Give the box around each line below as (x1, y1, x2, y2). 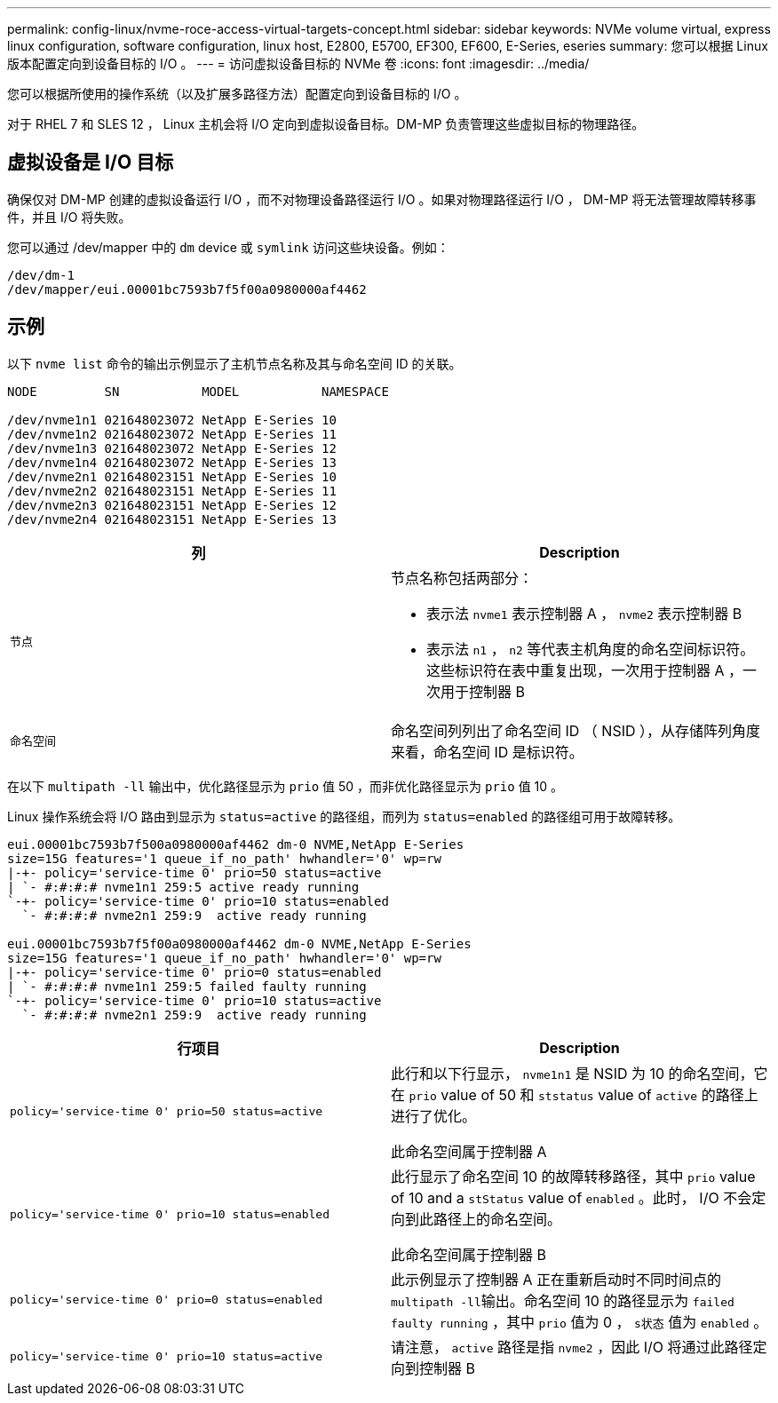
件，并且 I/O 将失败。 (7, 209, 131, 225)
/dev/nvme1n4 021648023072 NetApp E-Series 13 (7, 455, 337, 470)
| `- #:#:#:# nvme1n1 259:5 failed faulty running (7, 979, 367, 994)
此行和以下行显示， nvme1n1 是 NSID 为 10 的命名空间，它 (391, 1064, 768, 1082)
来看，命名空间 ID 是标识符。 (391, 742, 583, 761)
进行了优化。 (391, 1106, 477, 1125)
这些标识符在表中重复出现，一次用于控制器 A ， (426, 661, 743, 679)
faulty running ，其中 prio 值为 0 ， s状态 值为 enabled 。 (391, 1312, 768, 1331)
